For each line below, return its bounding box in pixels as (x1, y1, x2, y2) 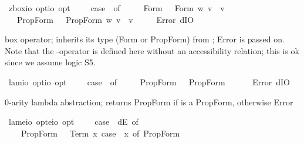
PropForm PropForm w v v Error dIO (16, 13, 194, 25)
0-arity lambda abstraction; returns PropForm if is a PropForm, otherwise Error (5, 95, 293, 108)
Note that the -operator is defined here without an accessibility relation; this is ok (5, 44, 299, 56)
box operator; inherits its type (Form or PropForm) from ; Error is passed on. (5, 33, 285, 45)
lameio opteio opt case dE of (8, 115, 139, 128)
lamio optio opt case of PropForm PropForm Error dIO (8, 75, 290, 88)
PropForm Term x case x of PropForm (21, 127, 180, 139)
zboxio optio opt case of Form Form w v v (8, 2, 225, 14)
